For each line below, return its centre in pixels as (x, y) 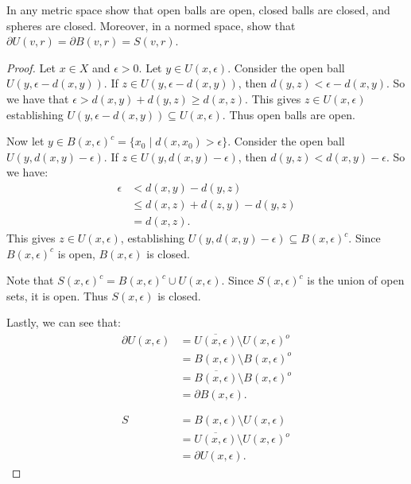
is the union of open (356, 280)
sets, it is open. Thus (57, 295)
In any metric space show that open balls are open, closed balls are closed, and (198, 10)
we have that (38, 98)
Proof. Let (31, 67)
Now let (25, 141)
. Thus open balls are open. (289, 114)
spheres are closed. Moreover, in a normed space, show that (151, 25)
